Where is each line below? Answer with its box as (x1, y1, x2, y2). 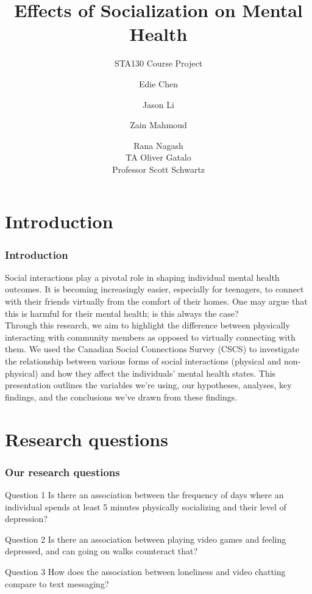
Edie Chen (139, 77, 178, 90)
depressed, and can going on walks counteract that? (5, 545, 198, 557)
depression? (5, 512, 48, 525)
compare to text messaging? (5, 577, 109, 590)
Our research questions (5, 464, 120, 479)
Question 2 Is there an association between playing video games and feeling (5, 532, 286, 545)
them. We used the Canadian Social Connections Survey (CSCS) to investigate (5, 342, 299, 355)
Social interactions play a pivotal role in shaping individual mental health (5, 270, 280, 283)
